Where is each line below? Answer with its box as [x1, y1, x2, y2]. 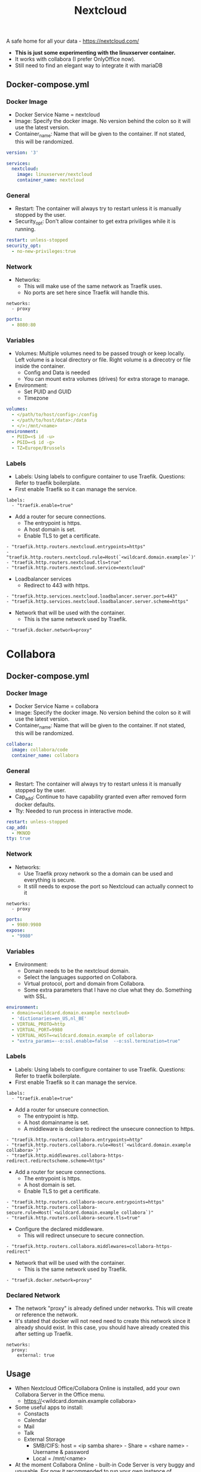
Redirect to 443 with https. [23, 582, 90, 589]
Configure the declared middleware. [14, 1225, 104, 1232]
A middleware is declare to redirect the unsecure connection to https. [23, 1125, 195, 1132]
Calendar [23, 1416, 47, 1423]
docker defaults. [14, 801, 56, 808]
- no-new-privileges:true [11, 248, 77, 254]
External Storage [23, 1435, 66, 1443]
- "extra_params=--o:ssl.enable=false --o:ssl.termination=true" [11, 1038, 181, 1044]
